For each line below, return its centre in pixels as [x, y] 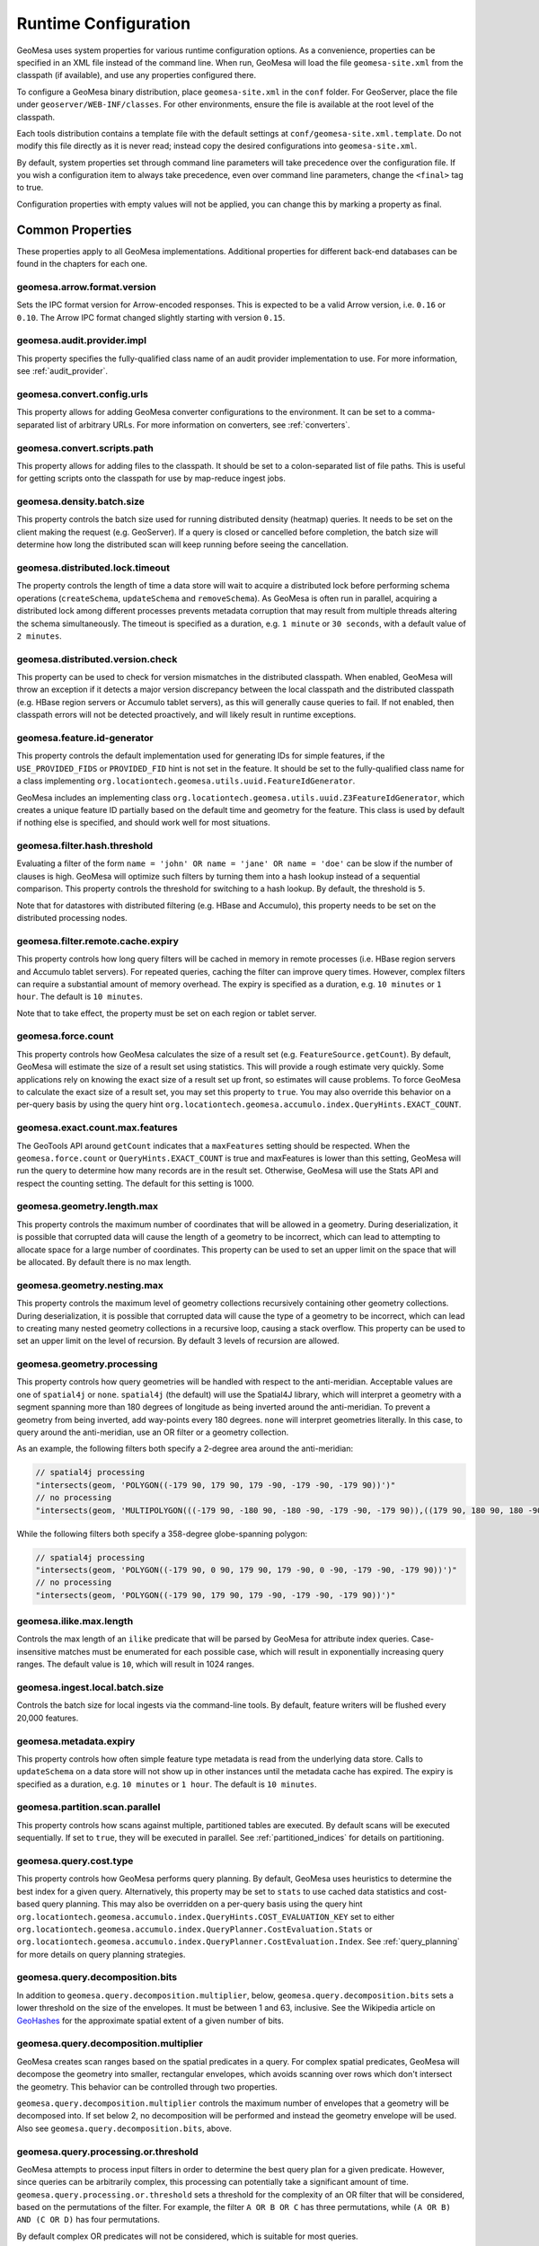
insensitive [36, 1651]
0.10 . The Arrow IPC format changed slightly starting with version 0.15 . [151, 317]
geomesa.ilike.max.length [75, 1622]
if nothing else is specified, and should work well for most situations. [143, 823]
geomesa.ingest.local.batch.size [90, 1687]
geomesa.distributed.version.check [97, 659]
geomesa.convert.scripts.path [85, 447]
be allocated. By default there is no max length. [104, 1262]
